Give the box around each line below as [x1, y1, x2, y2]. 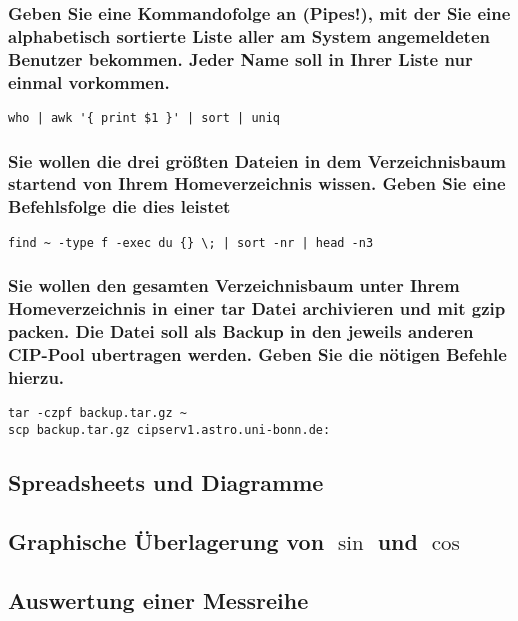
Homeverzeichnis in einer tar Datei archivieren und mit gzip [8, 296, 506, 321]
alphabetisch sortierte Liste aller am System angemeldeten [8, 23, 490, 48]
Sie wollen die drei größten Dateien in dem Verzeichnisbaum [8, 148, 507, 173]
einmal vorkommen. [8, 69, 170, 94]
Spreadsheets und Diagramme [8, 466, 324, 497]
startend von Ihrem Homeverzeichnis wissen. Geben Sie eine [8, 171, 506, 196]
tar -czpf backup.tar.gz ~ [8, 406, 187, 421]
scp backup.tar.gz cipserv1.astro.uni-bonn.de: [8, 422, 331, 437]
